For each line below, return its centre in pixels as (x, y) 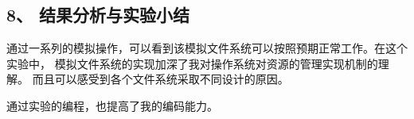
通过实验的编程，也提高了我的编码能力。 (112, 105)
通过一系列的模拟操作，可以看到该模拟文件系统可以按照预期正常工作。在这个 (207, 48)
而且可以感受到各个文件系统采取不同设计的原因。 (160, 79)
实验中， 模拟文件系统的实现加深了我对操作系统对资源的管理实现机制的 (192, 63)
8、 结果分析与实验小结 (98, 15)
